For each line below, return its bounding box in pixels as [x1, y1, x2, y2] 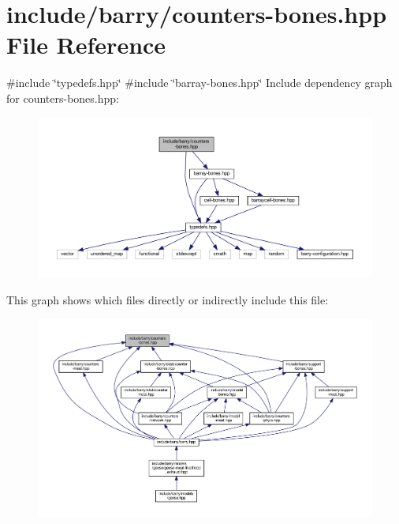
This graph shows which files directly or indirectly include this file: [6, 292, 329, 308]
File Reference [6, 28, 166, 61]
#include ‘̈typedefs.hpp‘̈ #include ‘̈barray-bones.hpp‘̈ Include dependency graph [6, 74, 393, 91]
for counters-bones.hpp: [6, 89, 119, 106]
